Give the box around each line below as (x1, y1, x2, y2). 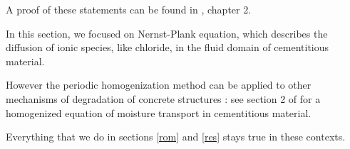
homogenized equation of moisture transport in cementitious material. (6, 105, 312, 120)
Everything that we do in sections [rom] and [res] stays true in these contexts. (6, 129, 346, 144)
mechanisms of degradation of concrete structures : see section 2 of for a (6, 91, 321, 106)
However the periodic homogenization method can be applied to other (6, 77, 312, 92)
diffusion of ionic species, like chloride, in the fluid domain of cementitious (6, 40, 329, 55)
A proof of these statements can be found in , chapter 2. (6, 2, 252, 16)
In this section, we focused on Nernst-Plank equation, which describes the (6, 26, 328, 40)
